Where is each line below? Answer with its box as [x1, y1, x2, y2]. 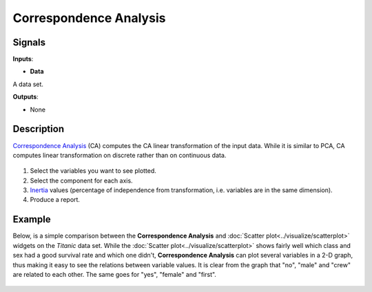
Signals [12, 36, 46, 48]
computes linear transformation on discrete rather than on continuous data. [12, 151, 227, 159]
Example [12, 213, 51, 225]
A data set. [12, 80, 44, 88]
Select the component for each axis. [30, 176, 134, 185]
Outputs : [12, 93, 39, 101]
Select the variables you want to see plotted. [30, 167, 156, 175]
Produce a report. [30, 196, 81, 204]
